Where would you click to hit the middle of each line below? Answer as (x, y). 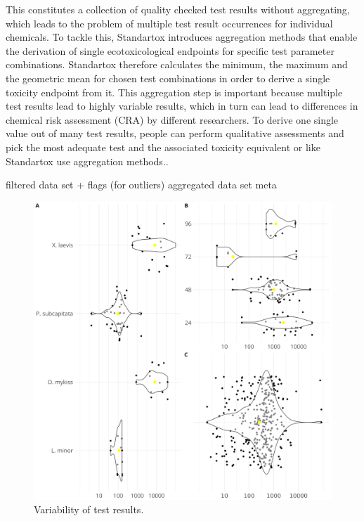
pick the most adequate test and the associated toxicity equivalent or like (163, 147)
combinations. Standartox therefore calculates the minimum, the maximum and (177, 64)
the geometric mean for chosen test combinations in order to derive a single (168, 78)
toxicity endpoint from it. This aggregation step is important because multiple (174, 92)
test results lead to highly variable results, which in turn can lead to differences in (182, 106)
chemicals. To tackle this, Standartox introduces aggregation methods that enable (182, 37)
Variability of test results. (89, 509)
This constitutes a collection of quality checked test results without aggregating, (178, 9)
